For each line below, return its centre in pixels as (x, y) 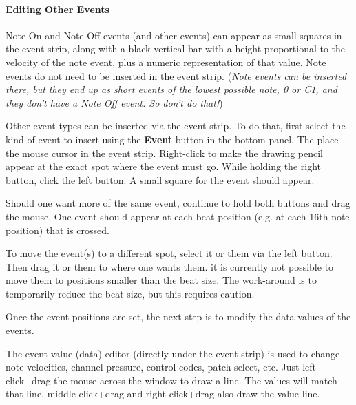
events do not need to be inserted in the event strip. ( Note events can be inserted (176, 75)
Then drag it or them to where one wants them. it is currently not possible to (170, 266)
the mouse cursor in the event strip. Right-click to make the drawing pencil (164, 153)
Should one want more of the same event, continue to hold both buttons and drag (178, 203)
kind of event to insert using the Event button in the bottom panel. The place (172, 139)
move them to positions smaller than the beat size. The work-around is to (161, 280)
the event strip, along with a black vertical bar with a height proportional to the (176, 49)
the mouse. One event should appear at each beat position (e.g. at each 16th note (178, 216)
